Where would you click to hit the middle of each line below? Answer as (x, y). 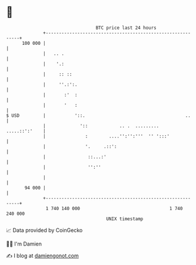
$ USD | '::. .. (99, 115)
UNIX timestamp (125, 219)
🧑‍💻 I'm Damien (24, 244)
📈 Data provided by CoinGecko (44, 230)
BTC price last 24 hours (126, 28)
